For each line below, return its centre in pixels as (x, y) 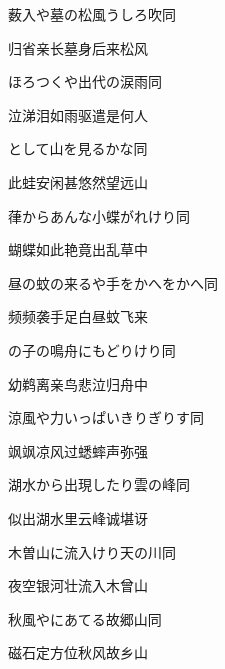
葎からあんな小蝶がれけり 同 (99, 215)
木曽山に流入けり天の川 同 (92, 551)
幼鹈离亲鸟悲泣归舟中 (78, 383)
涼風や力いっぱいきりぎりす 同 (106, 417)
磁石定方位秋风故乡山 (78, 652)
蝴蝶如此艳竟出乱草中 (78, 249)
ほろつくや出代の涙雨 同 (85, 81)
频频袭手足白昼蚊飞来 (78, 316)
